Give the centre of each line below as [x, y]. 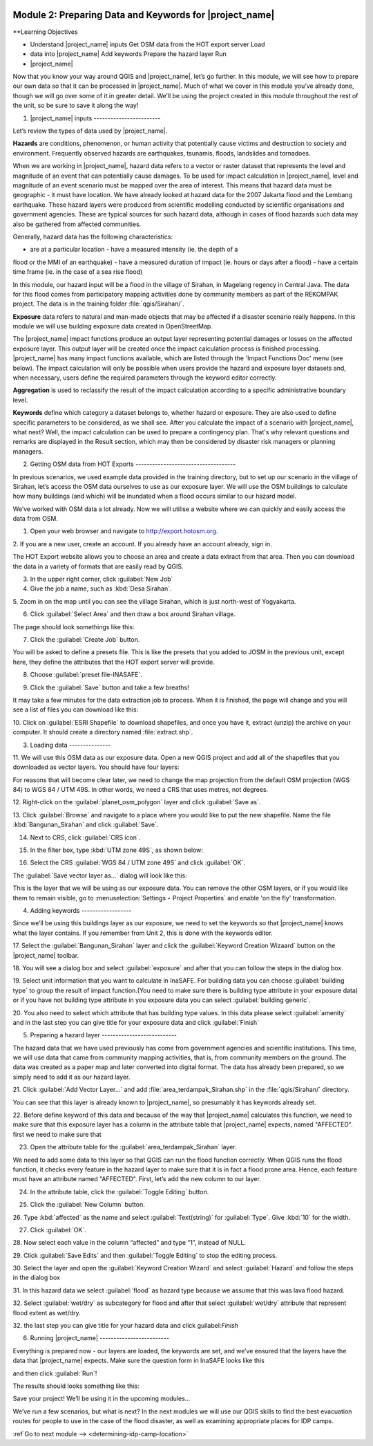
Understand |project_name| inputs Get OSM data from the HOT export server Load [147, 44]
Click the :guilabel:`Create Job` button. [85, 639]
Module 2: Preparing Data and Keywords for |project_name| [144, 15]
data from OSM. [36, 519]
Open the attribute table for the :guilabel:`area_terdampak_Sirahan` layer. [133, 1147]
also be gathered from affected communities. [77, 224]
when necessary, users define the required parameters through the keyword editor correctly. [145, 378]
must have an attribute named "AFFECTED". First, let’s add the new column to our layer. [137, 1179]
